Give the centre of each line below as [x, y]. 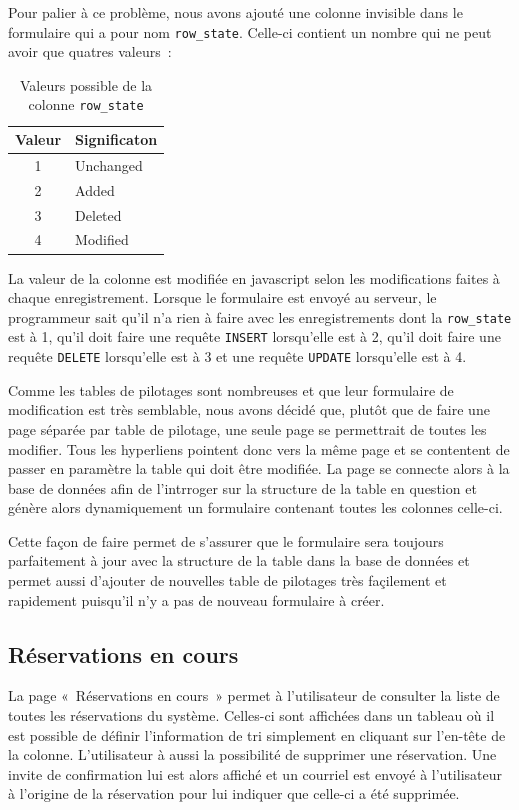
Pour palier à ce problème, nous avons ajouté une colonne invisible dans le [235, 12]
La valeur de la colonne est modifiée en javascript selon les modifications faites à [254, 277]
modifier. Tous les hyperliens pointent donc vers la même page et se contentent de [259, 448]
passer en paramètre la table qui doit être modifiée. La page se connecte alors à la [259, 468]
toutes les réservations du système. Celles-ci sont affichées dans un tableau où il [251, 715]
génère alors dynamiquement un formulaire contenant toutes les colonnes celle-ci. [255, 507]
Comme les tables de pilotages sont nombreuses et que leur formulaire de [231, 389]
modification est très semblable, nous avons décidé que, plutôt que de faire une [249, 409]
